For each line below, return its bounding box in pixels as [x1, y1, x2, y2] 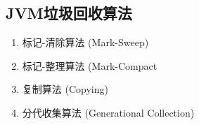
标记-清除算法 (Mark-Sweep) [22, 35, 149, 50]
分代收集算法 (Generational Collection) [22, 105, 195, 119]
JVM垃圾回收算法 [6, 2, 132, 24]
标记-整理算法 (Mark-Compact [22, 58, 158, 73]
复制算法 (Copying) [22, 82, 108, 96]
